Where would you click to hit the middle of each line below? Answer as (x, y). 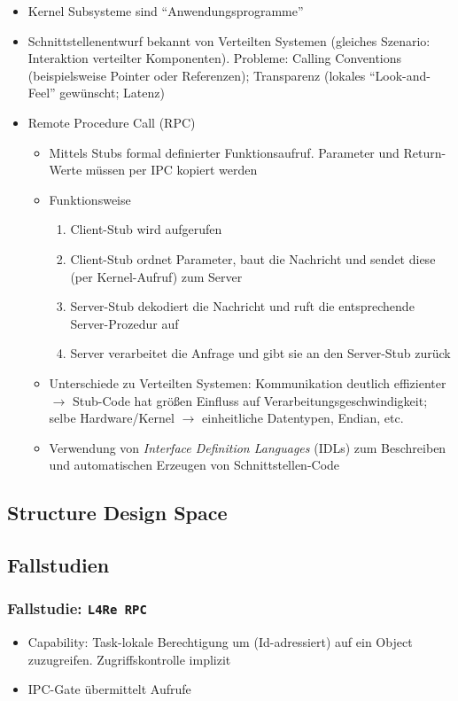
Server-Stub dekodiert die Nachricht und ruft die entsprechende (242, 306)
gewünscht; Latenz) (112, 93)
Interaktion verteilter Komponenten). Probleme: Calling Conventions (215, 58)
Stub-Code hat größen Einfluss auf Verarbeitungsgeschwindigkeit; (250, 400)
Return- (425, 152)
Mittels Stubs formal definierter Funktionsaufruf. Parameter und (224, 152)
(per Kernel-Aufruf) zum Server (156, 276)
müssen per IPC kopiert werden (171, 170)
